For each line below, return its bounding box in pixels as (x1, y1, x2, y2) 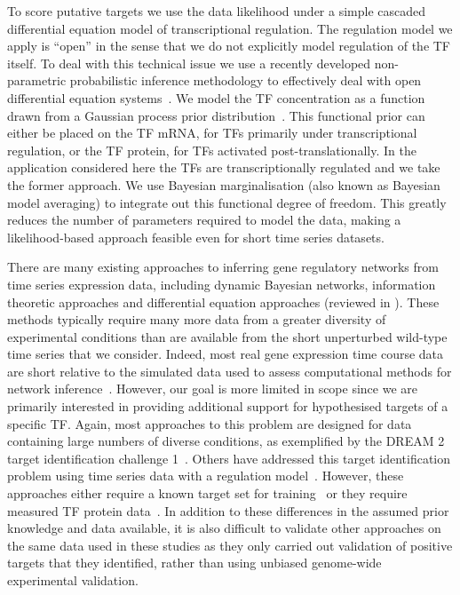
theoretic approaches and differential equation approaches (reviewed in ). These (7, 292, 440, 311)
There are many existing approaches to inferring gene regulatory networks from (7, 258, 439, 276)
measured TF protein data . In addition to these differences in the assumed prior (7, 501, 449, 520)
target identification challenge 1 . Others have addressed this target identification (7, 448, 451, 467)
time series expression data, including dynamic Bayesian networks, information (7, 274, 436, 293)
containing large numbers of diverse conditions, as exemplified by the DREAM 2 (7, 432, 445, 450)
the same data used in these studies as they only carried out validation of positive (7, 535, 453, 554)
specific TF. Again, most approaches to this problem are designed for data (7, 414, 412, 432)
